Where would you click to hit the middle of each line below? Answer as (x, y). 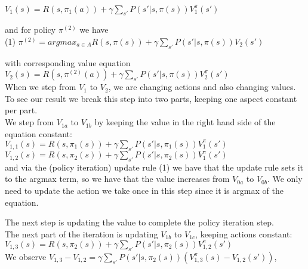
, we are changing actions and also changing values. (202, 87)
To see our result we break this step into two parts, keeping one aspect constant (151, 98)
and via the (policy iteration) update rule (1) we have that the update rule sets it (154, 167)
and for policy (30, 30)
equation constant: (38, 133)
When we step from (41, 87)
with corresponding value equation (68, 62)
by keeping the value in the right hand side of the (185, 122)
